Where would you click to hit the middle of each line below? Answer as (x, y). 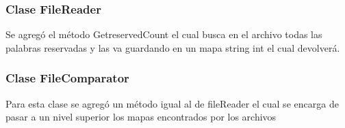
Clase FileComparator (67, 78)
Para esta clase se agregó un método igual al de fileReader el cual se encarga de (172, 103)
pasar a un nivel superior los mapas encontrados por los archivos (141, 117)
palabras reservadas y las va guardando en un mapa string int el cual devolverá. (173, 47)
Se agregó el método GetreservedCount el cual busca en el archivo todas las (164, 34)
